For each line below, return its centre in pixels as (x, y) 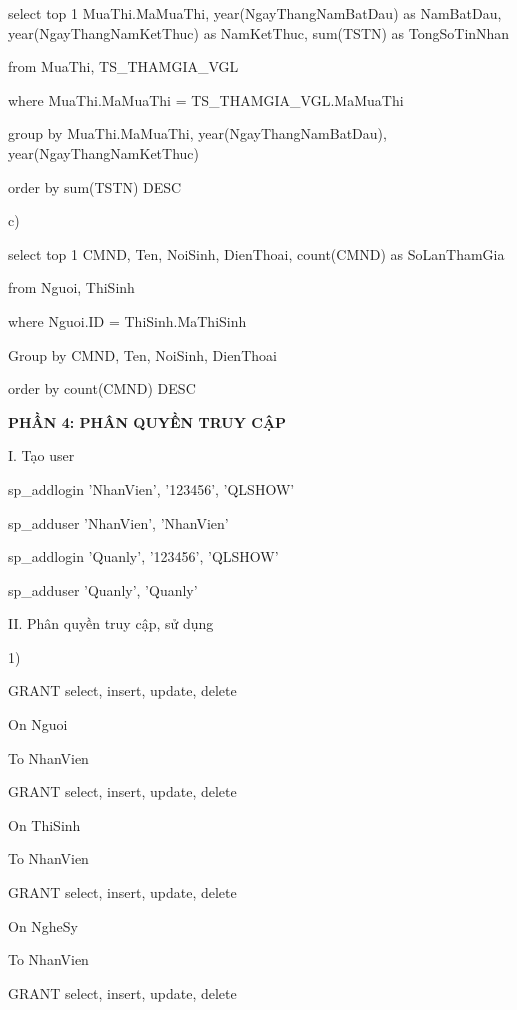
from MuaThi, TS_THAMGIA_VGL (123, 66)
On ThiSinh (44, 824)
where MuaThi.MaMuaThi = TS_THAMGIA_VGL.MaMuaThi (206, 99)
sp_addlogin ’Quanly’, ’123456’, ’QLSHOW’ (143, 556)
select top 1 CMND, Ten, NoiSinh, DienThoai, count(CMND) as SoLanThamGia (256, 253)
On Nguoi (38, 724)
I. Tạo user (41, 455)
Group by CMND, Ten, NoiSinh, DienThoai (142, 354)
